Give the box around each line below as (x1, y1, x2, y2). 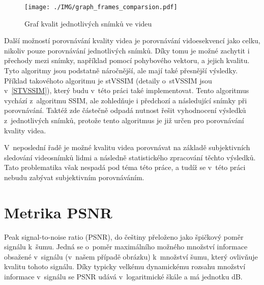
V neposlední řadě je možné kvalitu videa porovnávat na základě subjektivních (4, 142, 250, 153)
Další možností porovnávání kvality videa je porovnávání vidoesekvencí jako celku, (4, 35, 260, 46)
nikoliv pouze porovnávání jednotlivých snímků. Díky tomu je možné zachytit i (4, 45, 250, 55)
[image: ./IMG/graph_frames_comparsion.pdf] (24, 4, 178, 11)
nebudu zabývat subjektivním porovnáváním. (4, 172, 144, 182)
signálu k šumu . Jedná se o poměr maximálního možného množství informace (4, 241, 248, 252)
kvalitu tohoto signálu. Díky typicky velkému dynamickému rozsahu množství (4, 261, 246, 272)
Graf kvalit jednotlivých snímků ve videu (24, 18, 152, 28)
